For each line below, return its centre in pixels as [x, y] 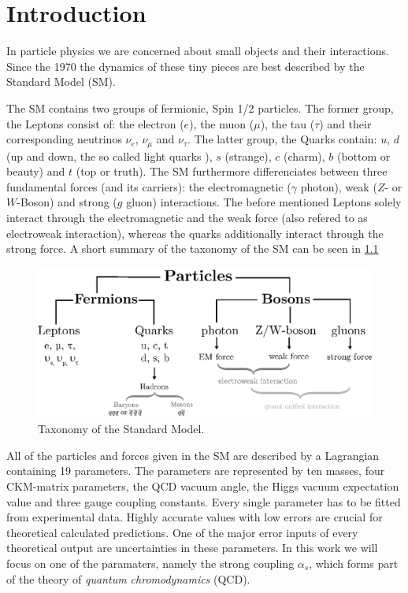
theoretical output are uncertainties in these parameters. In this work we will [192, 548]
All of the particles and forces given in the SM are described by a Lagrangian [193, 455]
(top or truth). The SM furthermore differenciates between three [232, 171]
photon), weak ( [339, 186]
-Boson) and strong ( [67, 202]
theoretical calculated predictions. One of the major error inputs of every [182, 532]
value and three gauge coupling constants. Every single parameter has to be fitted [204, 501]
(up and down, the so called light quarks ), [109, 156]
